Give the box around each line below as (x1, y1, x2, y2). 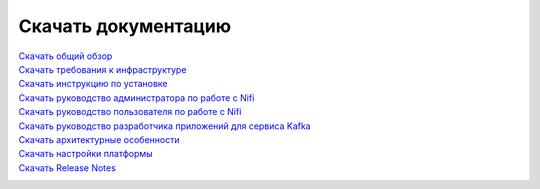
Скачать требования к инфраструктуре (18, 63, 187, 75)
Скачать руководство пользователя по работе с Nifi (18, 106, 242, 118)
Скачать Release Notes (18, 161, 117, 174)
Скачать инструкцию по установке (18, 78, 169, 90)
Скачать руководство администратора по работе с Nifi (18, 91, 255, 104)
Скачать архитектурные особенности (18, 133, 180, 145)
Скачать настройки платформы (18, 148, 154, 160)
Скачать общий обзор (18, 50, 113, 62)
